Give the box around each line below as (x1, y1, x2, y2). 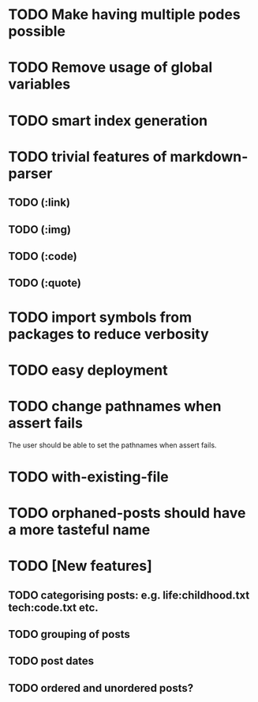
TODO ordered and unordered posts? (8, 681, 194, 695)
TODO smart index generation (8, 111, 208, 130)
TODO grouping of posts (8, 627, 130, 641)
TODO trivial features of (8, 148, 167, 165)
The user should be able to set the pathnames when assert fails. (8, 440, 217, 450)
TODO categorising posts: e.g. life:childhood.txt (8, 588, 250, 602)
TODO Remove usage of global (8, 58, 213, 77)
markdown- (170, 148, 249, 165)
